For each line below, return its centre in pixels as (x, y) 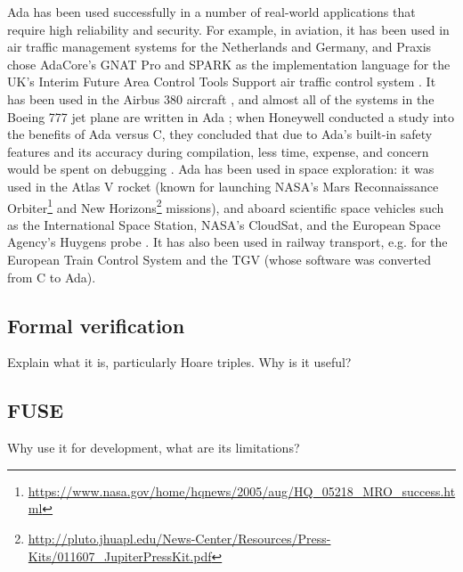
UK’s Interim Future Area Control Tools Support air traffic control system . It (222, 82)
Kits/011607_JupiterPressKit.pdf (120, 556)
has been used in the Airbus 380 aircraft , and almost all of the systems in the (221, 98)
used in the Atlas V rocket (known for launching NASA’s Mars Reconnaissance (223, 186)
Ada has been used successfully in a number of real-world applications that (211, 12)
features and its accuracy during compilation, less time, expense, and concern (218, 151)
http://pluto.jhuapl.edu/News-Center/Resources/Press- (179, 538)
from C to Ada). (52, 277)
